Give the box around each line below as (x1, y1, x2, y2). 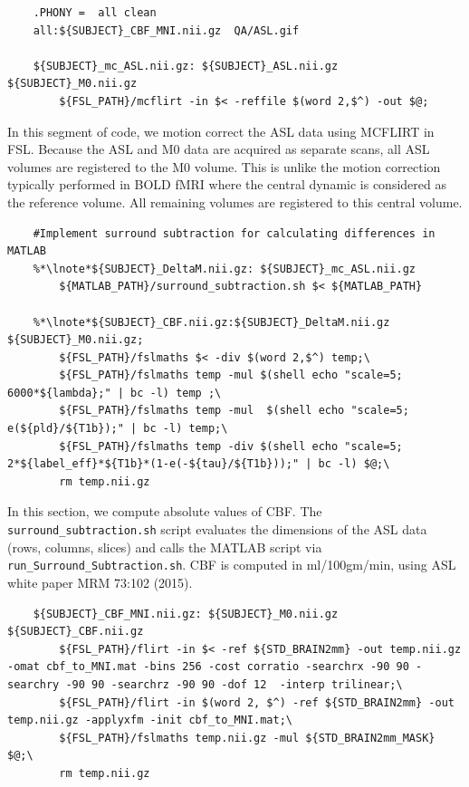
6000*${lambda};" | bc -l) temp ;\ (7, 386, 222, 399)
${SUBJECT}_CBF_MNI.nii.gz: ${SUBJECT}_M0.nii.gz (33, 607, 339, 620)
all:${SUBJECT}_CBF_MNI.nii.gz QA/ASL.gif (33, 24, 300, 37)
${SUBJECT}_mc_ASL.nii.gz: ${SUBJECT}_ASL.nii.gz (33, 59, 339, 72)
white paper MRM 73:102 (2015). (7, 572, 193, 591)
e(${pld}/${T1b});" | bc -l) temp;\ (7, 422, 228, 436)
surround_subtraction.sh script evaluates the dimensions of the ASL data (7, 520, 427, 539)
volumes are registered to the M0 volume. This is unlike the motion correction (7, 157, 441, 176)
